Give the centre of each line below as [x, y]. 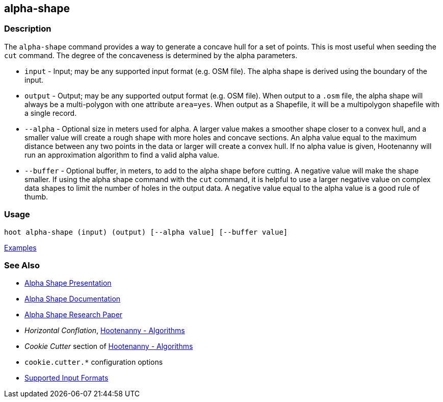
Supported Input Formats [67, 378]
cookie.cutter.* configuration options [94, 362]
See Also [22, 265]
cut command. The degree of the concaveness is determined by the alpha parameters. [151, 55]
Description [28, 29]
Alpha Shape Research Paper [74, 315]
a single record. [51, 113]
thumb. [36, 196]
